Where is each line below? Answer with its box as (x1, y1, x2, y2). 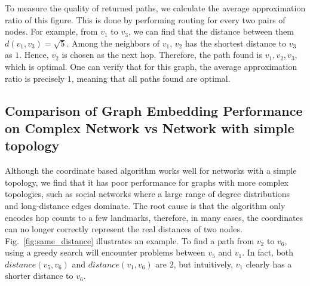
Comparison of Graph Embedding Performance (5, 101, 303, 119)
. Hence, (19, 48, 49, 61)
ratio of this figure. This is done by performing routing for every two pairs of (5, 13, 286, 26)
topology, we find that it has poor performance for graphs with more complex (5, 176, 288, 188)
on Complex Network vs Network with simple (5, 118, 294, 137)
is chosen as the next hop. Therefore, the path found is (62, 48, 262, 61)
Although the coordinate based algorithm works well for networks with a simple (5, 164, 297, 177)
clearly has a (245, 257, 292, 270)
